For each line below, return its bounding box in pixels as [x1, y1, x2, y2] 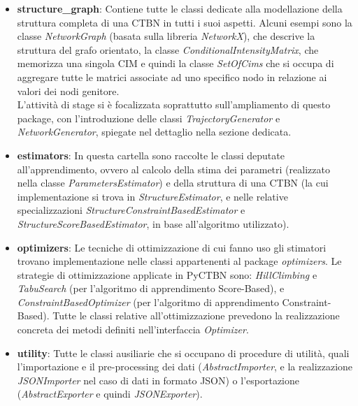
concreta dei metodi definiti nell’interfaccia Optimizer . [17, 322, 249, 337]
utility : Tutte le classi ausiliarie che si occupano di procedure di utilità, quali [17, 345, 350, 360]
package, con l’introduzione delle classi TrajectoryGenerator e [17, 110, 280, 125]
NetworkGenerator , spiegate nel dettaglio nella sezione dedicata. [17, 124, 292, 139]
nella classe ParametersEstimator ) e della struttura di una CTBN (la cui [17, 175, 329, 190]
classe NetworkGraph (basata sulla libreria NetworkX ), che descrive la [17, 29, 315, 43]
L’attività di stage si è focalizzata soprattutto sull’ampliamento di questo [17, 97, 331, 112]
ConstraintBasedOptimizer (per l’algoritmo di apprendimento [17, 294, 279, 309]
